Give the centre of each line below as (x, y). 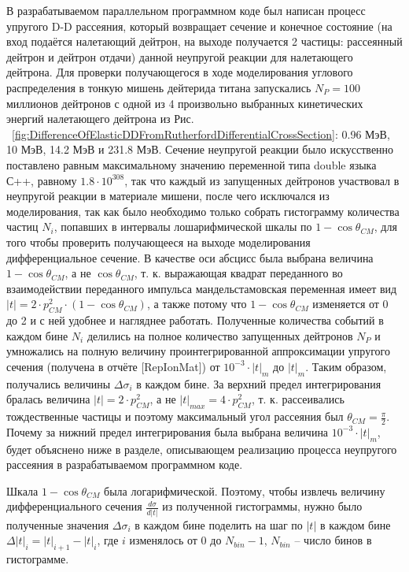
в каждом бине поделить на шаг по (219, 524)
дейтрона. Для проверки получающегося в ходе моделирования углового (180, 72)
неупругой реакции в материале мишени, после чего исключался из (168, 196)
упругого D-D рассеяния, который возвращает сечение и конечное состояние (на (199, 26)
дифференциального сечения (74, 506)
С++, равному (42, 180)
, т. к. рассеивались (298, 399)
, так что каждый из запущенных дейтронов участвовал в (262, 180)
